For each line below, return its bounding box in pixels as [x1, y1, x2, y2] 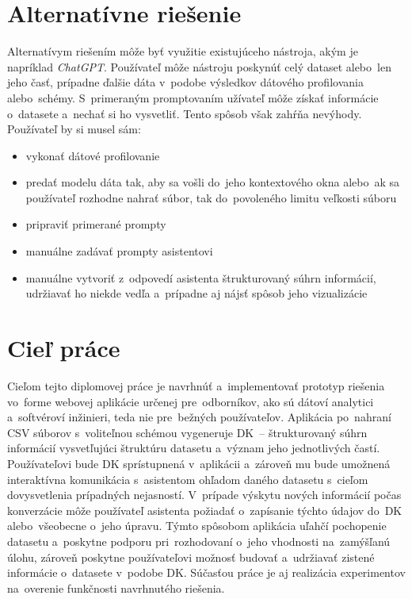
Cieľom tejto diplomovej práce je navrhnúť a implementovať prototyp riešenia [7, 377, 385, 394]
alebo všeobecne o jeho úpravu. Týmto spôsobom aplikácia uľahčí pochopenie [7, 517, 387, 534]
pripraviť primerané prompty [25, 216, 166, 232]
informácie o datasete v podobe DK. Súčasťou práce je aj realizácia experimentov [7, 564, 406, 581]
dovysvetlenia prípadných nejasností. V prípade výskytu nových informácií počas [7, 486, 402, 503]
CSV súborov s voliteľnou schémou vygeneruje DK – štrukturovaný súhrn [7, 424, 368, 440]
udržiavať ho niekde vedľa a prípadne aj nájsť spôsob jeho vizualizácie [25, 285, 368, 301]
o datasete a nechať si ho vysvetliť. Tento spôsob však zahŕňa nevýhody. [7, 105, 362, 121]
